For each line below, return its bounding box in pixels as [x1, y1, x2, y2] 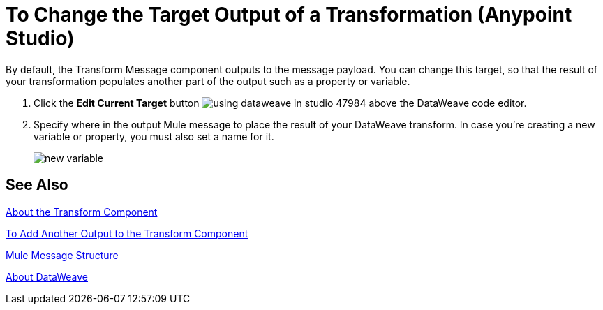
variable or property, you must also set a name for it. [33, 130, 274, 142]
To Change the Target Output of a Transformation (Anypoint [6, 3, 572, 27]
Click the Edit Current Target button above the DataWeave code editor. [33, 96, 527, 109]
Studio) [6, 27, 75, 50]
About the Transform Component [6, 205, 158, 218]
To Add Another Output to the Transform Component [6, 227, 248, 239]
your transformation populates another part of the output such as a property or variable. [6, 75, 410, 87]
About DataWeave [6, 270, 88, 283]
